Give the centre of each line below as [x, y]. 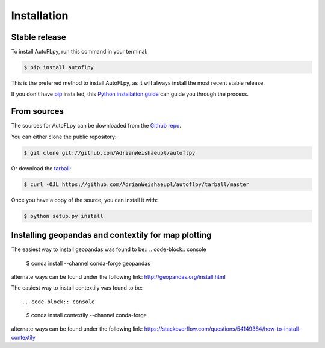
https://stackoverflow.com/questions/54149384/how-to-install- [223, 329]
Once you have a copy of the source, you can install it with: [85, 200]
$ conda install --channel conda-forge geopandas [88, 263]
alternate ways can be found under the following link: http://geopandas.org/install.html [118, 276]
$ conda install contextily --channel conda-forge [86, 315]
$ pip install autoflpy [59, 67]
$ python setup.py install [63, 216]
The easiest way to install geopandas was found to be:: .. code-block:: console [109, 249]
